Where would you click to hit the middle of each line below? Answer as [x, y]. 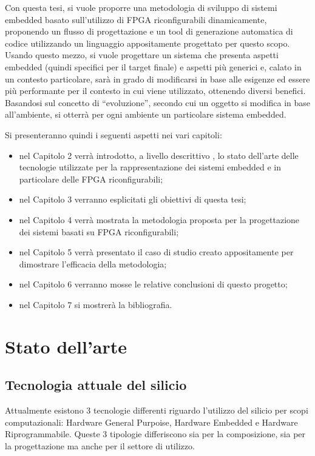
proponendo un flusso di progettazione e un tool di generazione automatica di [149, 31]
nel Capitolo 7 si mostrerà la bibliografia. [96, 304]
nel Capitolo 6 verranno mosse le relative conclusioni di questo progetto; [153, 284]
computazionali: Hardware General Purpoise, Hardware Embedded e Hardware [151, 422]
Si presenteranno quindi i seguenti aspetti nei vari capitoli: [113, 134]
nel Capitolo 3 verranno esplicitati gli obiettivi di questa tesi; [133, 199]
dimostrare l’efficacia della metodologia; [93, 263]
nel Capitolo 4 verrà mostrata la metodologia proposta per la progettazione [159, 219]
